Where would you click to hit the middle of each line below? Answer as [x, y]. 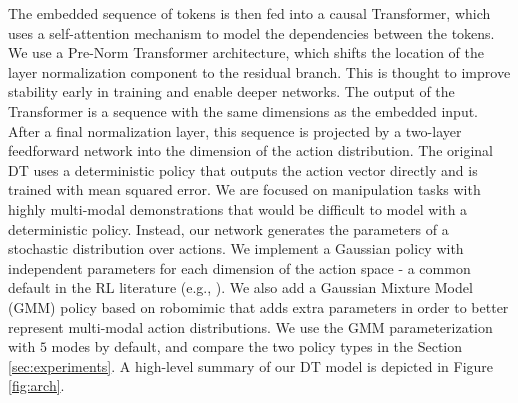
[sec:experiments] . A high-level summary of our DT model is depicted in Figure [251, 365]
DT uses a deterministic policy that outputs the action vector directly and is [243, 169]
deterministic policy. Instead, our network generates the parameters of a [228, 228]
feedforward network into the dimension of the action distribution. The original [250, 150]
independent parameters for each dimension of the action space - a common [239, 267]
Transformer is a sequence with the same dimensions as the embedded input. [243, 110]
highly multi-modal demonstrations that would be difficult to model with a [238, 208]
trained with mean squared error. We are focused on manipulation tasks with [244, 189]
